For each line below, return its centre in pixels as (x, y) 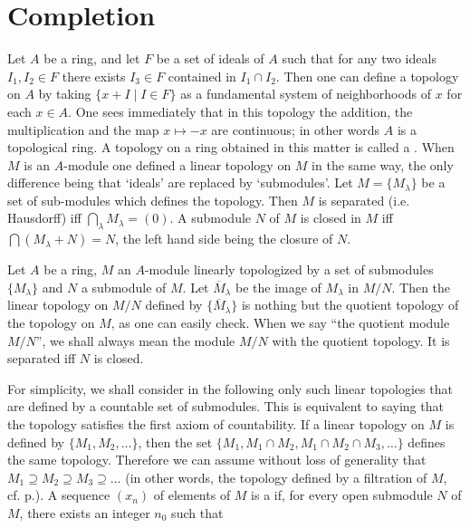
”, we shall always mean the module (135, 340)
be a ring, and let (92, 58)
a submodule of (124, 287)
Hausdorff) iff (44, 218)
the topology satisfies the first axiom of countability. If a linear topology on (216, 424)
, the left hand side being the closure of (224, 239)
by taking (65, 94)
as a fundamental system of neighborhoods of (306, 94)
